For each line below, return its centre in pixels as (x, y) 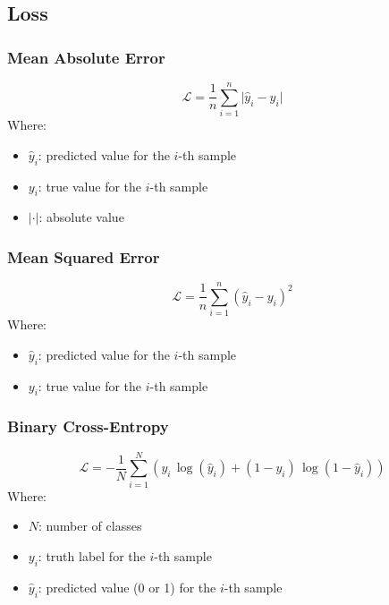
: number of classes (90, 526)
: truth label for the (92, 555)
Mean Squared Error (84, 256)
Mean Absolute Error (86, 57)
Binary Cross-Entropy (88, 426)
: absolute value (81, 217)
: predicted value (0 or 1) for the (127, 587)
